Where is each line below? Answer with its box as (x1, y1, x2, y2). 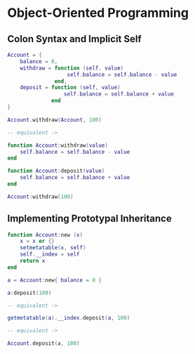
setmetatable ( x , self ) (20, 244, 86, 251)
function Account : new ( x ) (7, 231, 83, 238)
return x (20, 258, 46, 265)
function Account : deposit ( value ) (7, 167, 105, 175)
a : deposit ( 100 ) (7, 289, 52, 296)
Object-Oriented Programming (7, 5, 189, 21)
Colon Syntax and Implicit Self (7, 33, 142, 45)
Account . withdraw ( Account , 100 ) (7, 116, 102, 124)
